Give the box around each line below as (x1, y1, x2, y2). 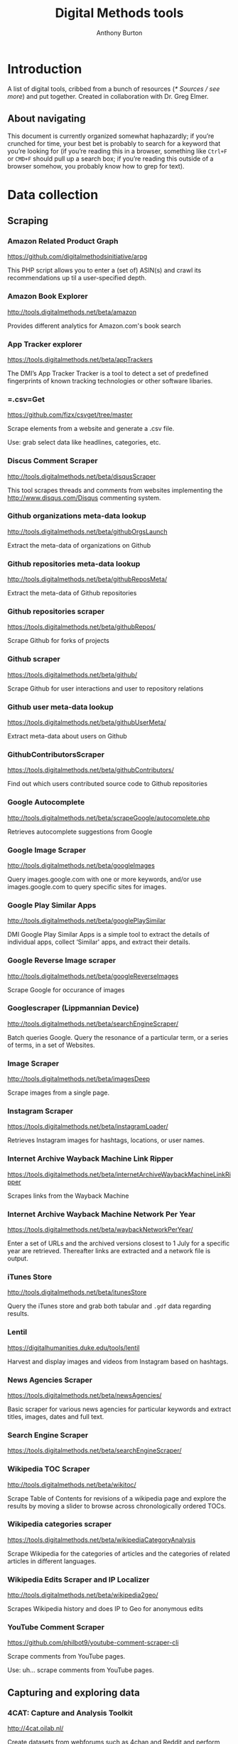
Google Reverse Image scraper (7, 955, 116, 965)
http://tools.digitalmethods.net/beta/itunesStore (7, 1288, 147, 1297)
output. (7, 1254, 28, 1263)
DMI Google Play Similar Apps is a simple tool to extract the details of (7, 930, 210, 939)
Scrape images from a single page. (7, 1088, 110, 1097)
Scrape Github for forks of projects (7, 637, 110, 645)
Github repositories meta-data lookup (7, 558, 141, 568)
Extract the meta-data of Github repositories (7, 589, 137, 597)
